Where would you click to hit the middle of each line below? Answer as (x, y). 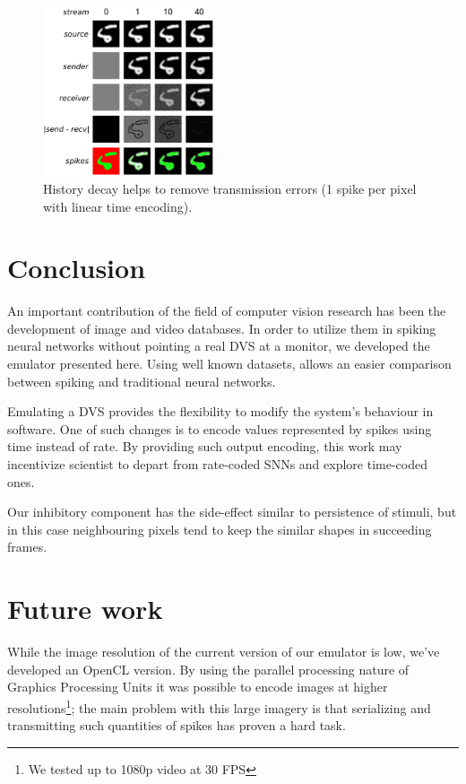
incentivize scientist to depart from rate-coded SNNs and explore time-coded (217, 464)
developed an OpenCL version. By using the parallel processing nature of (208, 669)
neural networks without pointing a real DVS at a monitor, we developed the (219, 346)
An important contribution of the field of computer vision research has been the (227, 311)
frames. (27, 547)
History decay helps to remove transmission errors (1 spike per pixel (230, 188)
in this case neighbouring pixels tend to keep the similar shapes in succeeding (220, 529)
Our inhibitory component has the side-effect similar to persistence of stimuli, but (232, 512)
